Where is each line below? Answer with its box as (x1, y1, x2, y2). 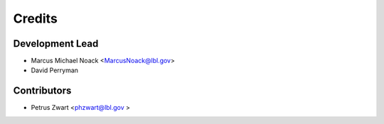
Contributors (13, 85, 72, 97)
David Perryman (31, 66, 78, 74)
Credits (13, 11, 58, 26)
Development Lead (13, 38, 99, 50)
